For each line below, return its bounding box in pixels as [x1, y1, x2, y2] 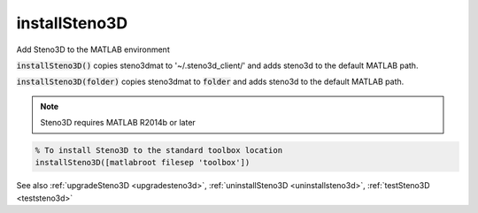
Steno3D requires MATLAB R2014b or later [40, 118, 197, 128]
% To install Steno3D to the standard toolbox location [35, 146, 283, 156]
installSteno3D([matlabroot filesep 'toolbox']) [35, 157, 251, 168]
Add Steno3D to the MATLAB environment [16, 44, 170, 55]
